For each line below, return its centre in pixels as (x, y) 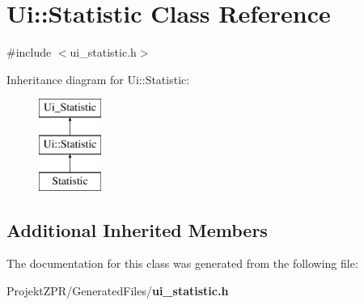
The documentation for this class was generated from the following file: (182, 263)
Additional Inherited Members (137, 229)
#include (29, 52)
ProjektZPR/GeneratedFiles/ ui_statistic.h (118, 291)
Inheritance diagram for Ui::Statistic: (98, 79)
